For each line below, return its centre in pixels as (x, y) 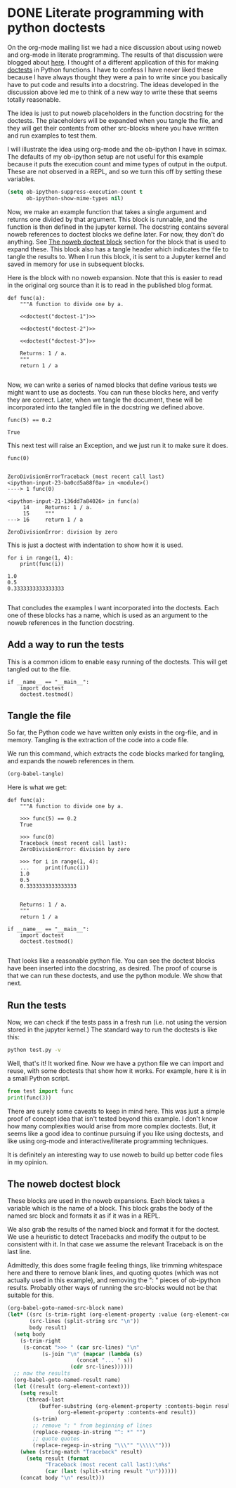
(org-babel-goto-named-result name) (67, 1380)
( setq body (29, 1334)
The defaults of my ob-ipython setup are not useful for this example (105, 157)
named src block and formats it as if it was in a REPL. (84, 1216)
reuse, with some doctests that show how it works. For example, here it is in (117, 1071)
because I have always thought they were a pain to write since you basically (117, 77)
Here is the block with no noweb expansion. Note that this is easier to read (115, 277)
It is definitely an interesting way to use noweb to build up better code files (115, 1154)
